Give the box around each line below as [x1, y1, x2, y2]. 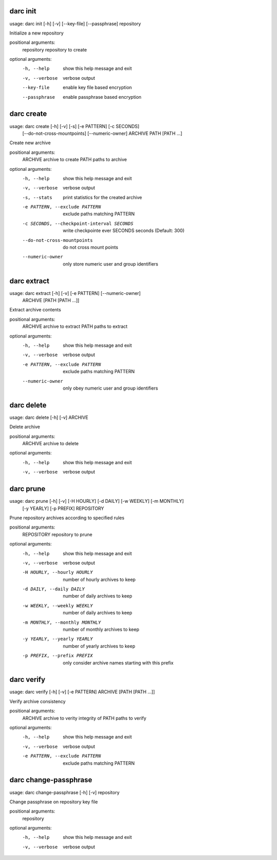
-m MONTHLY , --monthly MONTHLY [22, 619, 101, 625]
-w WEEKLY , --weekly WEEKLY [22, 603, 93, 608]
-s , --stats [22, 195, 52, 200]
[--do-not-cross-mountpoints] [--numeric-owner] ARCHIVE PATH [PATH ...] [22, 130, 183, 136]
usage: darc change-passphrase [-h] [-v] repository [9, 789, 120, 795]
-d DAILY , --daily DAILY [22, 586, 85, 592]
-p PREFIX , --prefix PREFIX [22, 653, 93, 659]
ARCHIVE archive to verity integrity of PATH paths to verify [22, 715, 147, 721]
